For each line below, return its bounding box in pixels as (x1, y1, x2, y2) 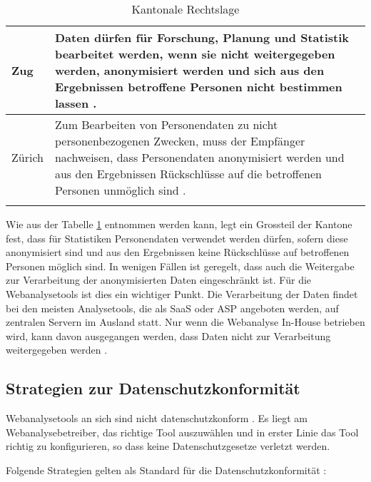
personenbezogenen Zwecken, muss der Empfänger (54, 133, 305, 149)
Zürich (11, 149, 44, 165)
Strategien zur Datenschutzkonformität (6, 377, 300, 399)
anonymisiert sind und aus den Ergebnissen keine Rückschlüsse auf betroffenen (6, 245, 350, 260)
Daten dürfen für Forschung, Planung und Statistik (54, 29, 350, 46)
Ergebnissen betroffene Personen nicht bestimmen (54, 78, 342, 95)
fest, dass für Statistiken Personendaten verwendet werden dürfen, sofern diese (6, 230, 348, 245)
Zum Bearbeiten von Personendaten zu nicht (54, 116, 278, 133)
